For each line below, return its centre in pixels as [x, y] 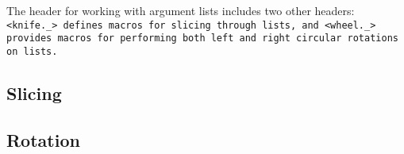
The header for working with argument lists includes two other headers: [181, 10]
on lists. [32, 51]
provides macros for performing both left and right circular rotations [202, 38]
